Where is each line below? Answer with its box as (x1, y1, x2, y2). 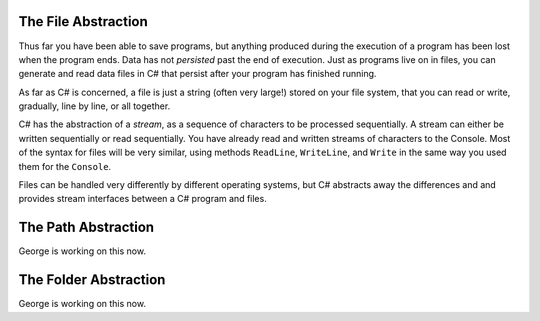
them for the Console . (18, 160, 112, 172)
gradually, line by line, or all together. (18, 100, 171, 112)
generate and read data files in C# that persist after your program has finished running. (18, 68, 377, 80)
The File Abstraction (18, 13, 149, 30)
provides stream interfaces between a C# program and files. (18, 193, 267, 205)
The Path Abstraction (18, 219, 155, 236)
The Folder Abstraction (18, 271, 166, 289)
